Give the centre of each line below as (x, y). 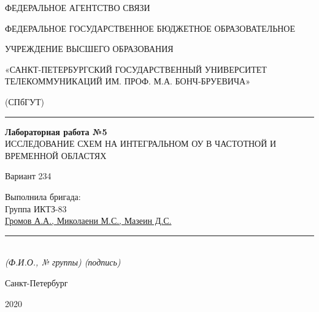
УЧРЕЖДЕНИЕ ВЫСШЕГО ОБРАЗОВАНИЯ (89, 49)
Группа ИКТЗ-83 (36, 208)
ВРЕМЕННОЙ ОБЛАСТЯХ (56, 155)
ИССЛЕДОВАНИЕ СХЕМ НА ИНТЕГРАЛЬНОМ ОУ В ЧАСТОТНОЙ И (141, 143)
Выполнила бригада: (43, 196)
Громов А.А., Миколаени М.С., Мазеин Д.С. (88, 221)
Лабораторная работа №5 (56, 131)
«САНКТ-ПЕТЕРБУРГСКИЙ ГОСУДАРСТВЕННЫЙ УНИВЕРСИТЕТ (136, 69)
